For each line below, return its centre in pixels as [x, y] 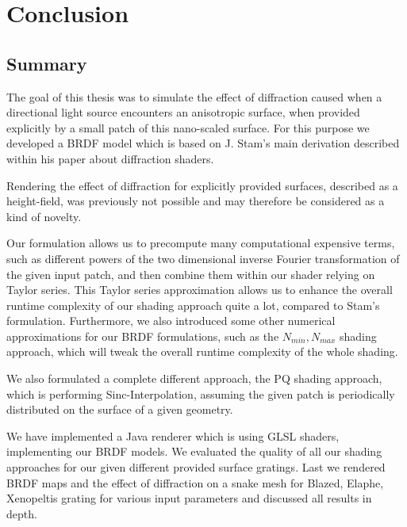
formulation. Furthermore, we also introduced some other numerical [171, 321]
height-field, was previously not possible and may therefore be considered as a [196, 201]
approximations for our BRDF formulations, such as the [143, 336]
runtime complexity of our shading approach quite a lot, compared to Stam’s [193, 305]
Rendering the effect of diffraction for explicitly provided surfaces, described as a [202, 185]
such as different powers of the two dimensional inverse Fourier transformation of [203, 258]
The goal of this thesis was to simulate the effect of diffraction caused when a [194, 96]
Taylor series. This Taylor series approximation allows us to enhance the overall [200, 290]
